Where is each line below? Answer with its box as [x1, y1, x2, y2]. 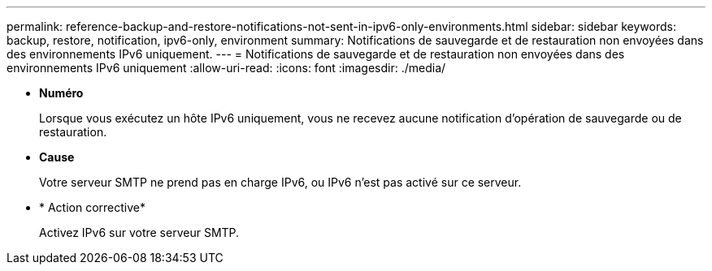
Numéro [39, 86, 84, 100]
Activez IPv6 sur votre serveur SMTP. [39, 226, 240, 239]
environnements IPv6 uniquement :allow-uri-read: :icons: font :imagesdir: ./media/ [7, 61, 446, 75]
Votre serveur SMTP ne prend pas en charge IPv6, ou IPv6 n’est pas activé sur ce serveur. [39, 175, 522, 189]
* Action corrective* [39, 200, 146, 214]
